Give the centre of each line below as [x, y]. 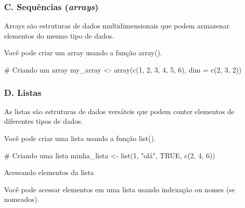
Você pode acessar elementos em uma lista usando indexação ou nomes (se [119, 189]
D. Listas [23, 92]
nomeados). [22, 199]
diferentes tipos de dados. [44, 121]
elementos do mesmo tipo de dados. [59, 35]
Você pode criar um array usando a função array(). [83, 53]
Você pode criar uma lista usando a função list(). [80, 138]
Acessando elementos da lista [49, 172]
